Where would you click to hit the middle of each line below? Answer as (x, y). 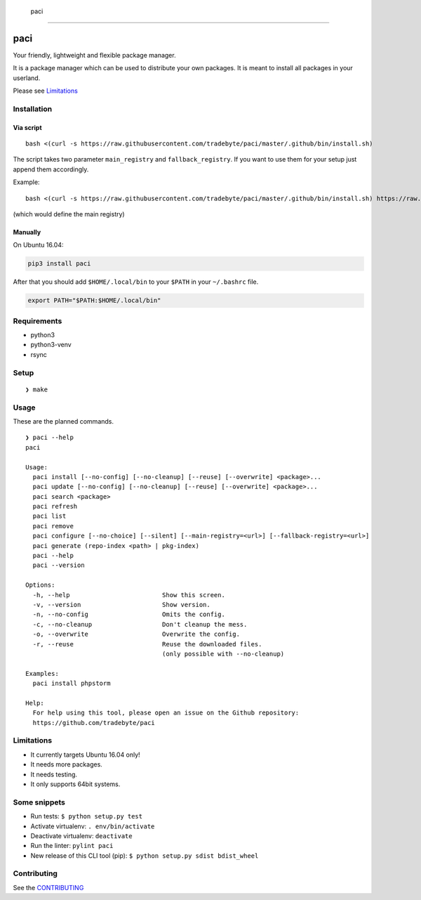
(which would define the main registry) (69, 214)
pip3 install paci (59, 264)
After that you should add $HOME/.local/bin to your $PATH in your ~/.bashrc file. (136, 282)
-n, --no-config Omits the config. (129, 614)
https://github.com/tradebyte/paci (94, 723)
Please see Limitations (46, 91)
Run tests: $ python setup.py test (87, 816)
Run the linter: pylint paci (72, 846)
